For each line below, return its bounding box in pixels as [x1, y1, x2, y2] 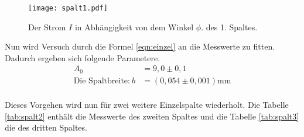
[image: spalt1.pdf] [28, 4, 108, 12]
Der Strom [28, 20, 66, 33]
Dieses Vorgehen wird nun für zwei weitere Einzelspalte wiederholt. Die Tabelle [5, 98, 289, 110]
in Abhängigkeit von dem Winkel [74, 20, 194, 33]
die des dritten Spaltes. [5, 121, 87, 134]
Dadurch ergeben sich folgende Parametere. [5, 51, 160, 64]
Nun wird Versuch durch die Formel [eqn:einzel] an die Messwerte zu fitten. [5, 40, 275, 52]
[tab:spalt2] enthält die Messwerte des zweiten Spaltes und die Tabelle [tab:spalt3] [5, 110, 299, 122]
